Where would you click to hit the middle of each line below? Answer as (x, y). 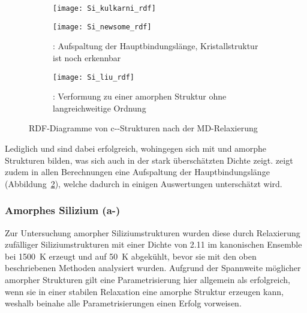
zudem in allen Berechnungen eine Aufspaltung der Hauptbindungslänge (137, 172)
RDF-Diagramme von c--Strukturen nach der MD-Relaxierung (143, 128)
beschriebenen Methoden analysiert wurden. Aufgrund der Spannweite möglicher (153, 268)
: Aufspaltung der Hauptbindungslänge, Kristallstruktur (156, 46)
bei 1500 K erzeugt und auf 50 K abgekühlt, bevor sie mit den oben (131, 256)
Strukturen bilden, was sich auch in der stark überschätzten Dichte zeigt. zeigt (149, 160)
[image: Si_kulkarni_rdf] (104, 8)
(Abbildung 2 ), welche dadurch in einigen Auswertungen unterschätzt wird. (144, 183)
